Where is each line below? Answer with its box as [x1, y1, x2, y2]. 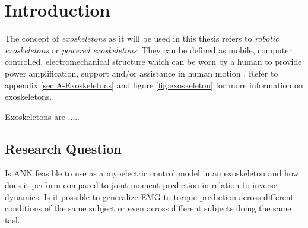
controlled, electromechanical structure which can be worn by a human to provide [5, 55, 302, 68]
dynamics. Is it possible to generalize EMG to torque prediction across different [5, 190, 294, 202]
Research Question [5, 139, 122, 157]
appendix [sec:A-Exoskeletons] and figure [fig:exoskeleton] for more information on [5, 78, 303, 91]
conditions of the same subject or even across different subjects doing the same [5, 202, 291, 214]
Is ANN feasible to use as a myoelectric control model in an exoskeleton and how [5, 167, 299, 179]
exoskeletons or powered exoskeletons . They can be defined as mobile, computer [5, 43, 292, 56]
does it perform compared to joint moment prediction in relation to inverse [5, 179, 277, 191]
